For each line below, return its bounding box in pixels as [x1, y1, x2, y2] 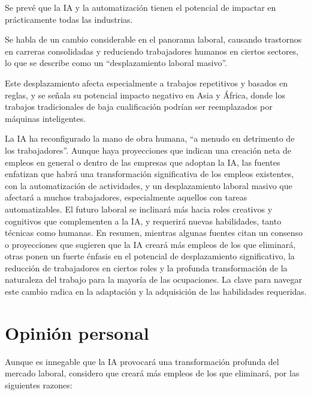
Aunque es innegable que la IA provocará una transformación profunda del [5, 355, 279, 367]
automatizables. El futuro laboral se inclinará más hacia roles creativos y [5, 202, 273, 215]
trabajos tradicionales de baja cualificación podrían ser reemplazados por [5, 100, 273, 113]
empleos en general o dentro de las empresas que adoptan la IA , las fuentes [5, 155, 280, 168]
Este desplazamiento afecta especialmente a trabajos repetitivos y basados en [5, 76, 288, 89]
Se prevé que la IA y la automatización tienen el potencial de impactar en [5, 1, 276, 13]
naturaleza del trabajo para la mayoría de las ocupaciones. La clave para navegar [5, 273, 303, 286]
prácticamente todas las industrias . [5, 13, 133, 25]
